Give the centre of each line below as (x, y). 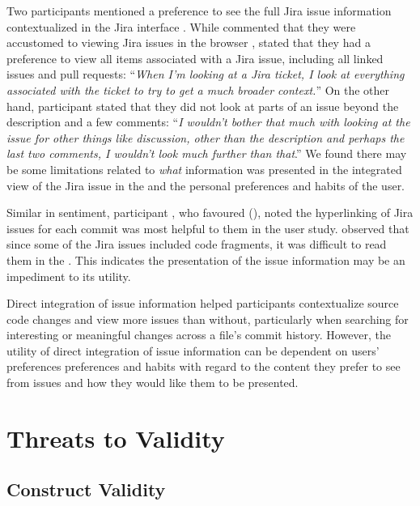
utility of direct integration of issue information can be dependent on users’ (193, 350)
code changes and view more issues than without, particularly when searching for (208, 319)
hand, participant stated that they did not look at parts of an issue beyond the (203, 106)
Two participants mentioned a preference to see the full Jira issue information (199, 11)
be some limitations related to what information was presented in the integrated (204, 169)
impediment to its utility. (69, 276)
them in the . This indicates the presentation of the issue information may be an (206, 259)
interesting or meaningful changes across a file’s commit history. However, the (199, 335)
